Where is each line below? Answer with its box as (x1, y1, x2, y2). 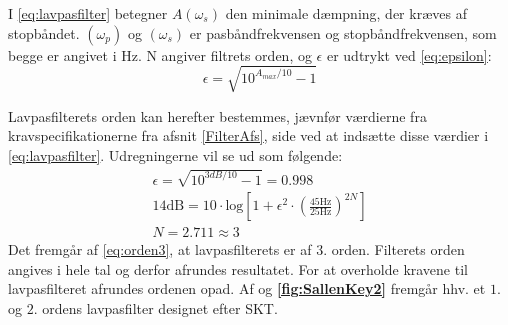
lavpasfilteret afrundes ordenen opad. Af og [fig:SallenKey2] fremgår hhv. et (8, 278, 486, 299)
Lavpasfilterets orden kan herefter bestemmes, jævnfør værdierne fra (8, 105, 427, 126)
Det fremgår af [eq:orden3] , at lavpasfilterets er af (8, 239, 312, 260)
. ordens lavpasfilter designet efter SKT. (33, 297, 278, 318)
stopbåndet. (8, 22, 80, 43)
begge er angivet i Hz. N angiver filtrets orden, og (8, 44, 312, 65)
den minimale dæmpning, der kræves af (225, 3, 467, 23)
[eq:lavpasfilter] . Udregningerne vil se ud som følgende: (8, 144, 343, 165)
